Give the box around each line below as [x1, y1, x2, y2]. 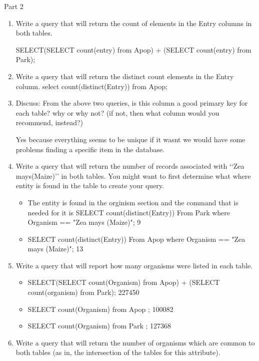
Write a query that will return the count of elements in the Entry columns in [15, 18, 252, 28]
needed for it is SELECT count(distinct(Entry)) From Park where [27, 207, 230, 217]
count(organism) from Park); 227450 [27, 287, 139, 297]
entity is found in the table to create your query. [15, 180, 164, 191]
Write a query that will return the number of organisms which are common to [15, 337, 255, 347]
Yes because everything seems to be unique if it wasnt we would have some [15, 134, 245, 144]
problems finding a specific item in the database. [15, 144, 164, 154]
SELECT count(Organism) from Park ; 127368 [27, 320, 171, 331]
